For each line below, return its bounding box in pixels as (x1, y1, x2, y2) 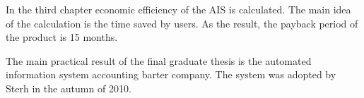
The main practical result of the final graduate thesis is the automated (6, 53, 312, 68)
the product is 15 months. (6, 30, 118, 44)
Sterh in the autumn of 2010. (6, 80, 131, 95)
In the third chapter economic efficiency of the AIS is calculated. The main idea (6, 2, 351, 16)
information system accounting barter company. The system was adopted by (6, 67, 336, 82)
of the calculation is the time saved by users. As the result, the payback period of (6, 16, 358, 30)
